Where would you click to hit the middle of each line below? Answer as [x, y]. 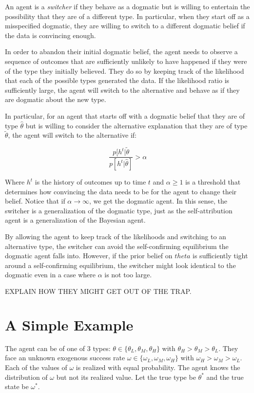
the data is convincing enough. [50, 35]
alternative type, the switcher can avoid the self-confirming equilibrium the [117, 246]
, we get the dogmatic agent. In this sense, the [158, 201]
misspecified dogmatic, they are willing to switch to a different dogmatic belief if [125, 26]
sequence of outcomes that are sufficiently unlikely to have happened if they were [126, 61]
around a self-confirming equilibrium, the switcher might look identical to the [120, 265]
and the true [225, 377]
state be [17, 386]
